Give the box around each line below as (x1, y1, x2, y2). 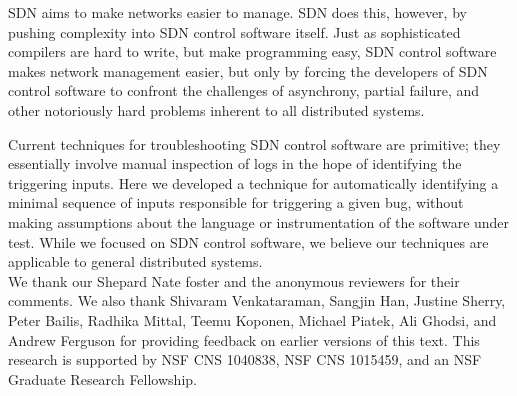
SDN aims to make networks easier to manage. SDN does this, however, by (8, 2, 467, 22)
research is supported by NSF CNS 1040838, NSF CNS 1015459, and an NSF (8, 349, 482, 370)
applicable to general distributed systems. (8, 251, 263, 272)
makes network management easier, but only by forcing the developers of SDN (8, 60, 488, 81)
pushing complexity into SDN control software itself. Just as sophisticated (8, 21, 461, 42)
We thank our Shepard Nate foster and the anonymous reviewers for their (8, 270, 460, 291)
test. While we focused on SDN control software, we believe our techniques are (8, 231, 489, 252)
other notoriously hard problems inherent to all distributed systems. (8, 99, 425, 120)
